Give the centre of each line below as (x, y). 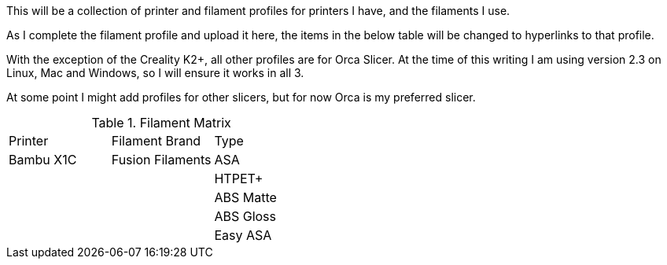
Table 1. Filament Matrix (161, 123)
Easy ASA (243, 235)
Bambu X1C (43, 160)
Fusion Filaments (161, 160)
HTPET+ (239, 179)
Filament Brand (156, 141)
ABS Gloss (245, 216)
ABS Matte (245, 197)
